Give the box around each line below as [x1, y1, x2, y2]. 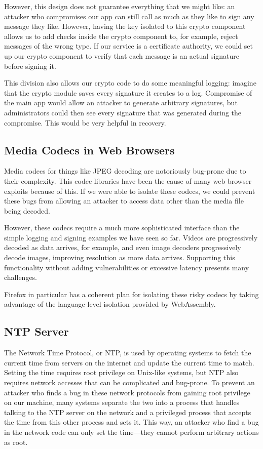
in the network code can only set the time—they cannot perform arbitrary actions [4, 427, 259, 437]
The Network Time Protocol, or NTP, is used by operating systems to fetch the [4, 347, 251, 358]
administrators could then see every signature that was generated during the [4, 107, 242, 117]
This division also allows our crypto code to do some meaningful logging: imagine [4, 77, 256, 88]
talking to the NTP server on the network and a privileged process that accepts [4, 406, 251, 417]
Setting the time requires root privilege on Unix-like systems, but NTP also [4, 367, 239, 378]
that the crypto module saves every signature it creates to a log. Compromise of [4, 87, 252, 98]
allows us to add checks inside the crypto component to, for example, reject [4, 30, 238, 41]
